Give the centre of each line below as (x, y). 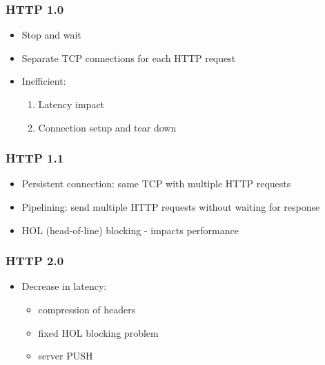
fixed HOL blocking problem (98, 332)
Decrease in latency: (64, 286)
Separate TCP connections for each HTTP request (129, 58)
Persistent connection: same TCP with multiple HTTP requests (156, 184)
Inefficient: (44, 81)
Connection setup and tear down (107, 127)
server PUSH (66, 356)
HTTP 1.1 (35, 158)
